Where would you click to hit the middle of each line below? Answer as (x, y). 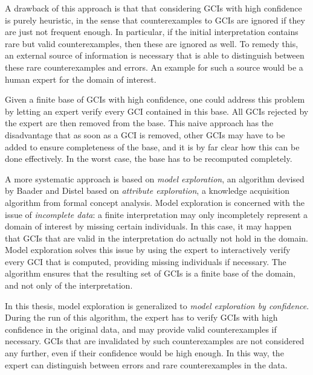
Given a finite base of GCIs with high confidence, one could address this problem (155, 99)
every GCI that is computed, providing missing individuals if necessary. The (146, 261)
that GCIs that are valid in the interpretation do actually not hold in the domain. (157, 238)
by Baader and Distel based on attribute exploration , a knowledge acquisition (147, 191)
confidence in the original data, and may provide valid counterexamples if (141, 329)
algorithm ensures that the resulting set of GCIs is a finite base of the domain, (150, 273)
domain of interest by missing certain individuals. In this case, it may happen (148, 226)
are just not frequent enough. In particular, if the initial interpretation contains (152, 32)
